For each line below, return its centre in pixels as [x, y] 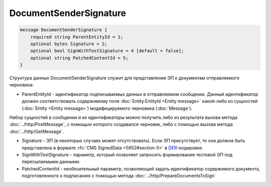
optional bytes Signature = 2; [69, 44]
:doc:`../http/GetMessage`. [37, 131]
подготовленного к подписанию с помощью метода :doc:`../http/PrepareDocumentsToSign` [119, 176]
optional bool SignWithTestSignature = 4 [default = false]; [107, 51]
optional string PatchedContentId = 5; [80, 58]
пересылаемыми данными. [51, 162]
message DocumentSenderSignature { [63, 30]
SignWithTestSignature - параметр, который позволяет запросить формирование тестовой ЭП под [127, 154]
